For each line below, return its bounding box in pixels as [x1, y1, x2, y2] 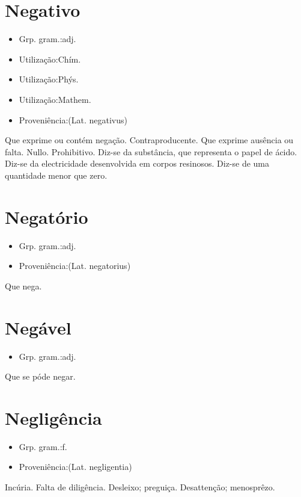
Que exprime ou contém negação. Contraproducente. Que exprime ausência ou [5, 134, 294, 146]
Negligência [5, 405, 102, 430]
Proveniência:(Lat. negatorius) [19, 259, 131, 272]
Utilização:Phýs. [19, 73, 79, 85]
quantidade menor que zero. [5, 168, 108, 181]
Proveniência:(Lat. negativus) [19, 113, 127, 126]
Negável [5, 315, 71, 339]
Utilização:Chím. [19, 52, 81, 65]
